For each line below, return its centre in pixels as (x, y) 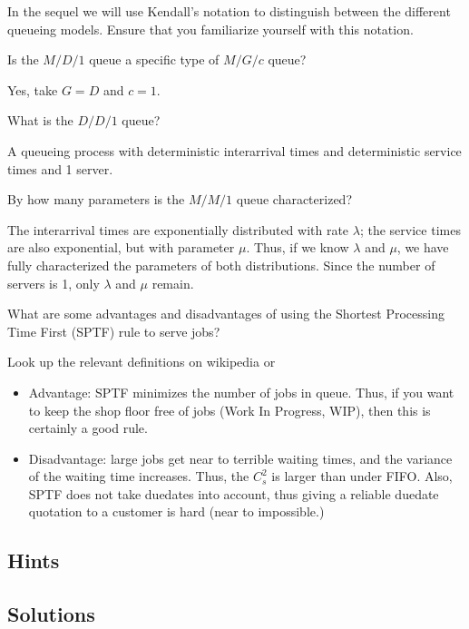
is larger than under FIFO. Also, (362, 476)
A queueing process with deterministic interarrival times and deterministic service (234, 150)
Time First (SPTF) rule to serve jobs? (114, 331)
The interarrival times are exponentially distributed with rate (178, 229)
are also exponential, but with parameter (121, 247)
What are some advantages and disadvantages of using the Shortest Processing (226, 314)
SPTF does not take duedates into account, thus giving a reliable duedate (234, 493)
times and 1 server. (60, 168)
